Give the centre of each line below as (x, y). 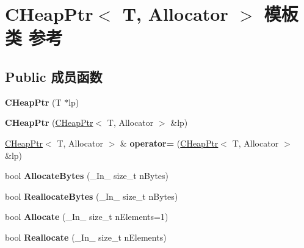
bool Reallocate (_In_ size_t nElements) (86, 237)
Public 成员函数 (54, 76)
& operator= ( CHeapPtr (169, 143)
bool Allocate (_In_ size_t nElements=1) (87, 217)
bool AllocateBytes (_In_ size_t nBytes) (87, 176)
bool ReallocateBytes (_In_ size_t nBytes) (92, 196)
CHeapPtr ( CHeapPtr (49, 122)
